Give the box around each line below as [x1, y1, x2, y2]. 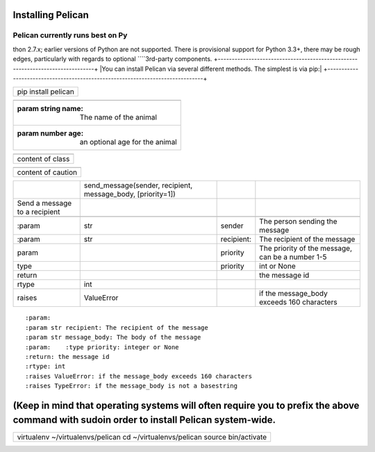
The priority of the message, [259, 244, 353, 253]
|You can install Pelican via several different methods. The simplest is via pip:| [99, 65, 322, 73]
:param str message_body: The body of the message [25, 333, 201, 342]
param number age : [17, 128, 83, 138]
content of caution [17, 167, 78, 177]
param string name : [17, 104, 83, 114]
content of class [17, 154, 70, 164]
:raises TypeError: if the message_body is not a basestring [25, 382, 237, 390]
